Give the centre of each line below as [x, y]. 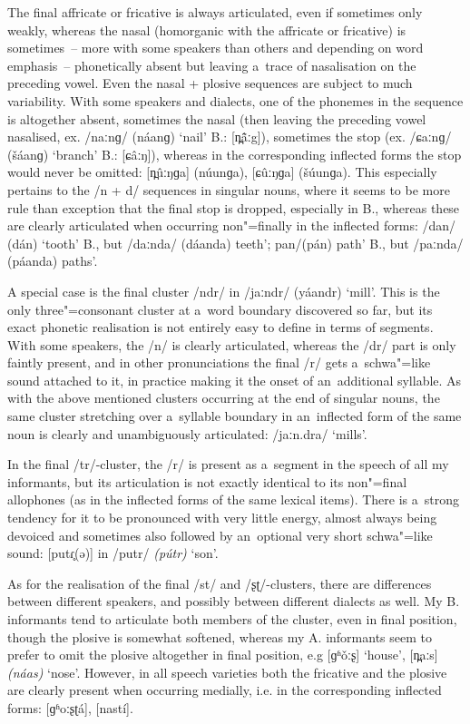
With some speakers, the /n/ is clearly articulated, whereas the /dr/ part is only [232, 344]
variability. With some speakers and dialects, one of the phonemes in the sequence [235, 100]
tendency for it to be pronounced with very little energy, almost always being [222, 518]
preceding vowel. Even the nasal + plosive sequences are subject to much [210, 83]
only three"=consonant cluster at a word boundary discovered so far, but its [220, 309]
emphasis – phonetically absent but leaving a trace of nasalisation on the [212, 65]
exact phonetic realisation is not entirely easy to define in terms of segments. [220, 327]
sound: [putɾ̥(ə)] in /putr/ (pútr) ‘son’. [113, 553]
